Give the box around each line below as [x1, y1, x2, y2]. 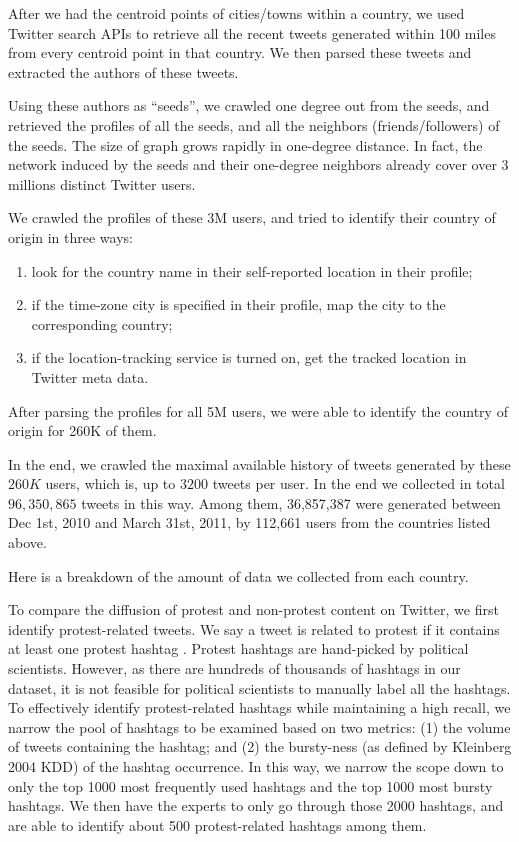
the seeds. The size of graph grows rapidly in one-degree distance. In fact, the [8, 134, 483, 155]
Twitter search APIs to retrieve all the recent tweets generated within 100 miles [8, 22, 496, 43]
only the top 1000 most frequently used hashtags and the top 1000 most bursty [8, 775, 493, 796]
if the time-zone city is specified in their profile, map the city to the [31, 294, 446, 315]
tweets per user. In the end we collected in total [212, 473, 505, 494]
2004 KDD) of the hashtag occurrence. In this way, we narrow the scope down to [8, 756, 504, 776]
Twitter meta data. [31, 366, 149, 387]
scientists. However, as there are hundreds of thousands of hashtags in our [8, 658, 461, 679]
